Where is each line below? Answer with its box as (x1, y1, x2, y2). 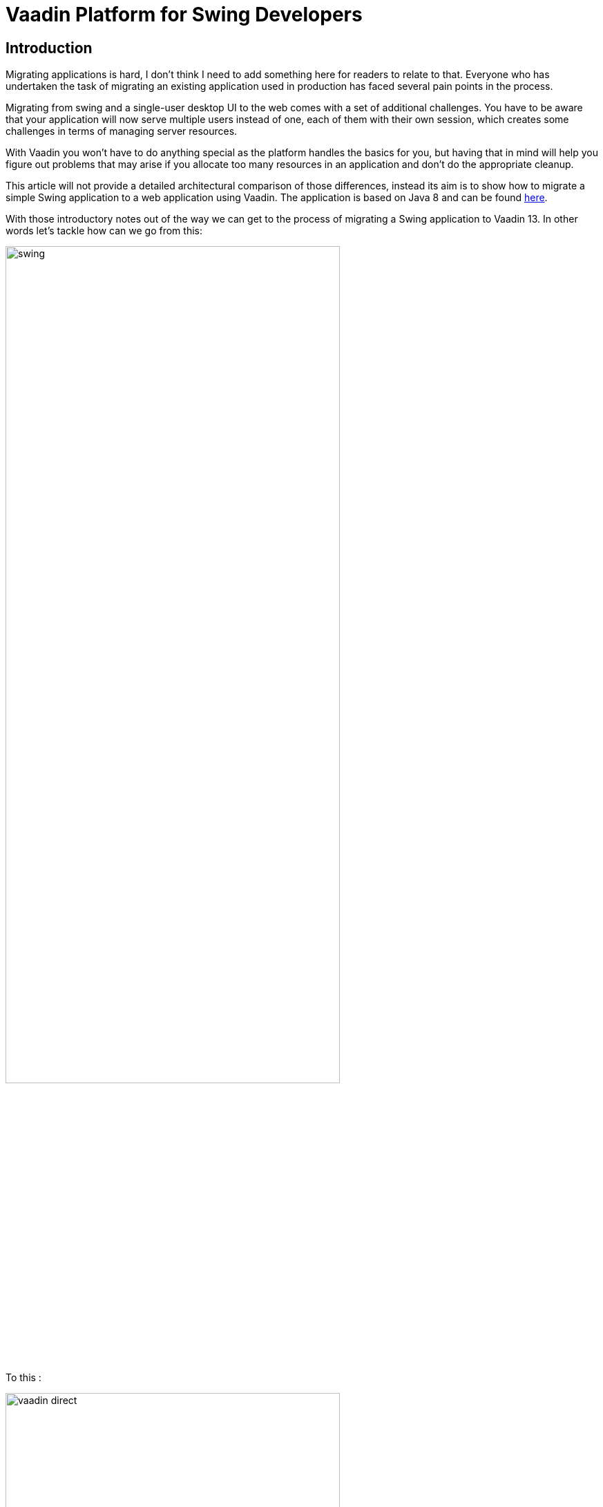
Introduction (6, 39, 93, 57)
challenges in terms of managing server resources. (6, 125, 238, 138)
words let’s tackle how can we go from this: (6, 225, 202, 237)
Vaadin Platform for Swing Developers (6, 3, 363, 26)
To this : (6, 1372, 41, 1384)
